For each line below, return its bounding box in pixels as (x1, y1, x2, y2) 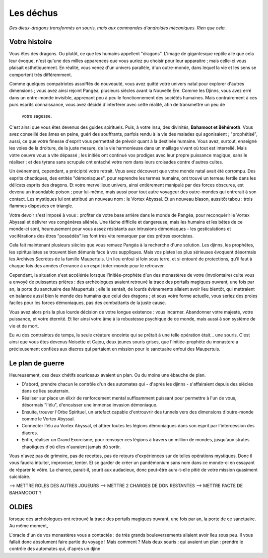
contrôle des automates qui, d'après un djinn (9, 546, 101, 552)
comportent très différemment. (9, 72, 72, 78)
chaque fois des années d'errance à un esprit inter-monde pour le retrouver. (9, 263, 165, 269)
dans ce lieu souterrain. (21, 388, 70, 394)
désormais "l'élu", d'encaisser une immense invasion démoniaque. (21, 402, 158, 408)
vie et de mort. (9, 323, 39, 329)
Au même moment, (9, 523, 48, 529)
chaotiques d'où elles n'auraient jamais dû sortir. (21, 444, 121, 450)
